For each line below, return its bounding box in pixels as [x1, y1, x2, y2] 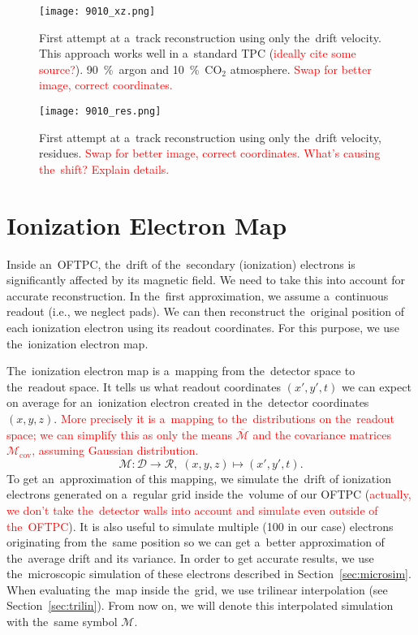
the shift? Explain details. [39, 160, 170, 177]
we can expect [341, 378, 412, 395]
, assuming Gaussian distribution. [32, 442, 199, 459]
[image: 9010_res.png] [39, 106, 162, 118]
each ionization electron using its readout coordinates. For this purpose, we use [6, 318, 399, 335]
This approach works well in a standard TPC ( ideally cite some [39, 45, 356, 62]
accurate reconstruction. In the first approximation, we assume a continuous [6, 287, 389, 304]
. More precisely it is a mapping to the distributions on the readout [54, 409, 395, 426]
